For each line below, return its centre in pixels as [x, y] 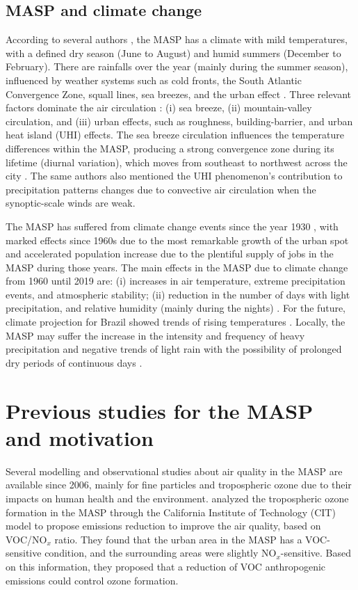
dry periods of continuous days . [74, 362]
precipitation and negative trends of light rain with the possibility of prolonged [174, 349]
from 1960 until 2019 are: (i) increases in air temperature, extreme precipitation [176, 281]
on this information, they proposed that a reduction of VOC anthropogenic [166, 566]
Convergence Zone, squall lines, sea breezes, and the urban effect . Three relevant [179, 94]
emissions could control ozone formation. [92, 580]
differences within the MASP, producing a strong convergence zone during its [170, 148]
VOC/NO [26, 539]
